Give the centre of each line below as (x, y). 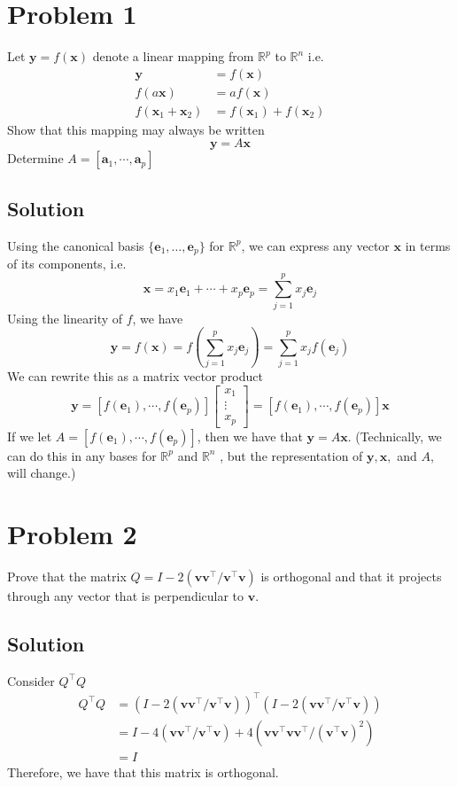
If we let (30, 436)
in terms (428, 245)
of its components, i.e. (67, 264)
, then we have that (250, 436)
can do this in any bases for (82, 455)
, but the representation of (291, 455)
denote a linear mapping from (173, 56)
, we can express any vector (315, 245)
